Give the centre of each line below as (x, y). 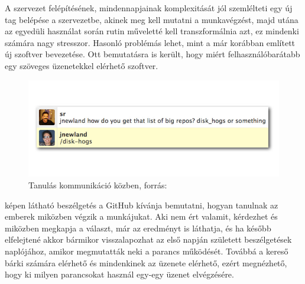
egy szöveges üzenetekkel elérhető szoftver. (82, 65)
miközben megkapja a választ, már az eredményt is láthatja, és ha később (138, 228)
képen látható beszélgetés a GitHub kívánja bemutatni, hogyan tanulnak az (142, 205)
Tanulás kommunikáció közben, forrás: (98, 185)
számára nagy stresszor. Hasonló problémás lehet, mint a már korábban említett (150, 42)
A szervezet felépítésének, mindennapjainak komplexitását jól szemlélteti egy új (149, 8)
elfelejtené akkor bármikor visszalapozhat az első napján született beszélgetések (148, 239)
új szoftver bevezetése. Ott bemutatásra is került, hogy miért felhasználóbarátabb (152, 54)
